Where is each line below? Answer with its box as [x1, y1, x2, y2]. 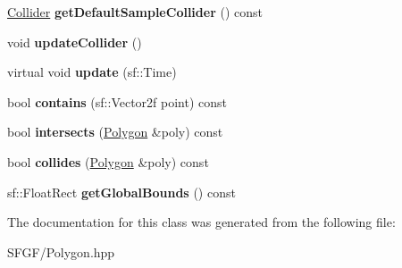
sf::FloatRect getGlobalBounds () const [7, 182, 236, 201]
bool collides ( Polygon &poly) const [7, 152, 209, 171]
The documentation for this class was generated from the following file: [7, 213, 396, 231]
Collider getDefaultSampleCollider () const [7, 3, 263, 21]
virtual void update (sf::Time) [7, 63, 177, 81]
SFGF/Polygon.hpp [7, 242, 115, 261]
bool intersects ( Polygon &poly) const [7, 122, 223, 141]
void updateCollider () [7, 32, 142, 51]
